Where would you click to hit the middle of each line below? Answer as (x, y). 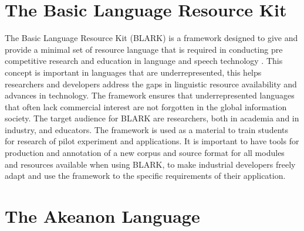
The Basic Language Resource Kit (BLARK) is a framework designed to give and (151, 38)
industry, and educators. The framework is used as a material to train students (146, 129)
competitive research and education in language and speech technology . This (144, 61)
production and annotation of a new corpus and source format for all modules (145, 153)
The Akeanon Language (102, 216)
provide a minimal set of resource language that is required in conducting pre (144, 49)
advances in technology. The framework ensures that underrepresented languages (150, 95)
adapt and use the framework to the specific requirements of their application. (145, 176)
